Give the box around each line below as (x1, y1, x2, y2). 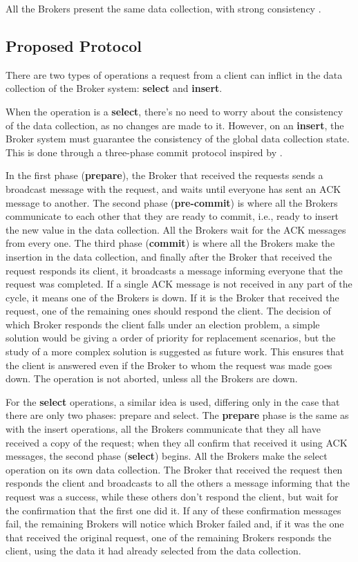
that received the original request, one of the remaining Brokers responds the (6, 530, 332, 544)
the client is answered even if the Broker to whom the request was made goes (6, 357, 332, 372)
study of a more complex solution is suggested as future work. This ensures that (6, 344, 345, 359)
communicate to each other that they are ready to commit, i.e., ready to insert (6, 209, 339, 223)
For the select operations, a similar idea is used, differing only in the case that (6, 394, 340, 409)
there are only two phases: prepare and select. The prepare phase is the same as (6, 408, 349, 422)
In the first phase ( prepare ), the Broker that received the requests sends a (6, 168, 323, 182)
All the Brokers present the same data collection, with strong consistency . (6, 1, 321, 15)
